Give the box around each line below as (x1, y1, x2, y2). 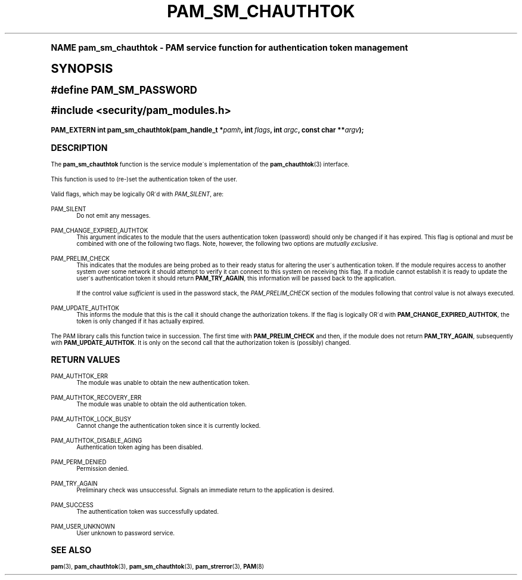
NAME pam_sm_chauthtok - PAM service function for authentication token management (51, 42, 408, 53)
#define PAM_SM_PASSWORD (51, 84, 197, 96)
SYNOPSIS (51, 60, 113, 76)
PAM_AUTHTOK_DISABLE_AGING (51, 437, 142, 444)
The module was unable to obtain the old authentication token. (76, 400, 247, 408)
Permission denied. (76, 465, 129, 472)
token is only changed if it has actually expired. (76, 317, 205, 325)
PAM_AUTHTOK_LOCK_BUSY (51, 415, 132, 422)
